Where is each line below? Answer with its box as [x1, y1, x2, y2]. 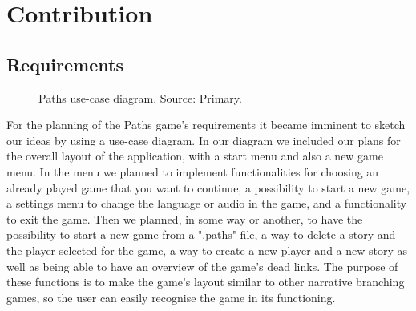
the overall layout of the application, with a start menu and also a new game [6, 147, 383, 164]
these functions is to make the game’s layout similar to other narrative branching [6, 273, 405, 290]
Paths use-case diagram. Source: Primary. [38, 89, 242, 106]
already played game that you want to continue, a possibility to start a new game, [6, 179, 410, 196]
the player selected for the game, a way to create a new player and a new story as [6, 241, 408, 258]
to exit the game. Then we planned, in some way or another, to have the [6, 210, 363, 227]
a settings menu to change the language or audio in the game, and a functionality [6, 195, 407, 212]
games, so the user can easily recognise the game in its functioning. [6, 289, 336, 305]
